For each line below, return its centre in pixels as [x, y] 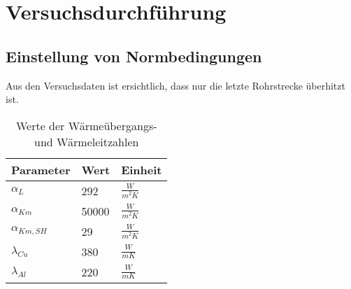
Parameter [41, 169]
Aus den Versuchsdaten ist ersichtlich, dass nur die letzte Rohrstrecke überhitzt [175, 85]
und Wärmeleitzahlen [87, 141]
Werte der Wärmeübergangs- [86, 125]
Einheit [142, 169]
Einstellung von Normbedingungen [134, 56]
